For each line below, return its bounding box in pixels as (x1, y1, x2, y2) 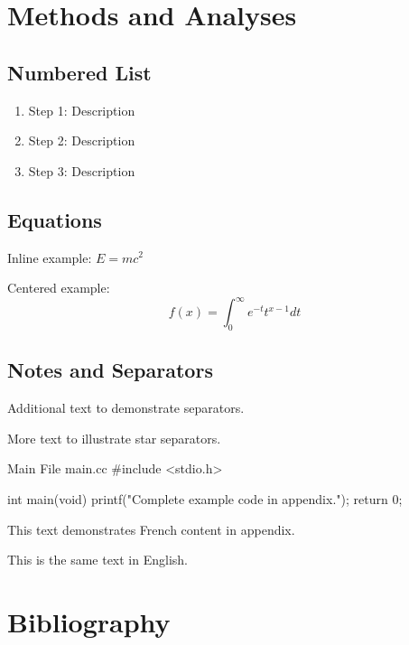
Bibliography (7, 603, 171, 640)
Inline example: (7, 248, 92, 266)
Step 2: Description (28, 131, 135, 150)
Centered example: (7, 278, 110, 297)
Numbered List (7, 58, 152, 86)
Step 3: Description (28, 161, 135, 180)
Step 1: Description (28, 100, 135, 119)
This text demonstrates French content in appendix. (7, 519, 295, 538)
